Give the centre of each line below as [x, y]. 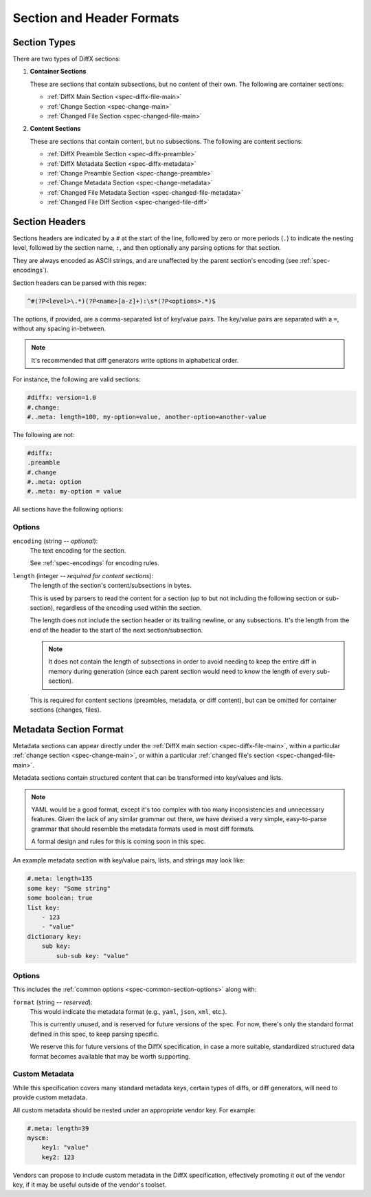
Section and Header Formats [96, 18]
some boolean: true [60, 898]
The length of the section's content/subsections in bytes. [111, 586]
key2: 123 [58, 1157]
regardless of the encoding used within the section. [129, 607]
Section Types [44, 42]
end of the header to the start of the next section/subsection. [116, 630]
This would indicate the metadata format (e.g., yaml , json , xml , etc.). [128, 1012]
